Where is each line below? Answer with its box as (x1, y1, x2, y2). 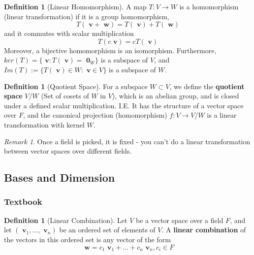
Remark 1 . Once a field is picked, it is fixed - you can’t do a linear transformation (4, 136, 251, 146)
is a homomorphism (179, 1, 239, 11)
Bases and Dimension (4, 170, 115, 185)
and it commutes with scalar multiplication (4, 28, 134, 38)
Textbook (4, 195, 42, 208)
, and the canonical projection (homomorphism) (23, 110, 167, 120)
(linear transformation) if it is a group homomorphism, (4, 11, 169, 21)
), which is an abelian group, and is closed (112, 91, 239, 101)
